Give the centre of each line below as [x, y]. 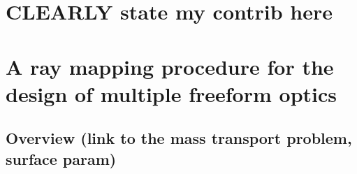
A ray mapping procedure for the [170, 66]
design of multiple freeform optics [171, 93]
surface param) [61, 158]
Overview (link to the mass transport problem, [179, 138]
